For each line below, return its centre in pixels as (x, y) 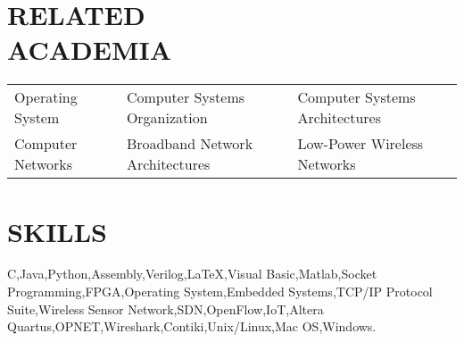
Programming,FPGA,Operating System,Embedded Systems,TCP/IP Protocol (220, 292)
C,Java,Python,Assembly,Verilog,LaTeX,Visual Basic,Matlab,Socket (192, 274)
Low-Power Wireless (360, 144)
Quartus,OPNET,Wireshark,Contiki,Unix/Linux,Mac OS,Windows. (192, 326)
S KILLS (57, 231)
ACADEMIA (90, 50)
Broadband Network (190, 144)
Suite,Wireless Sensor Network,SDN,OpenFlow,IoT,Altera (166, 309)
